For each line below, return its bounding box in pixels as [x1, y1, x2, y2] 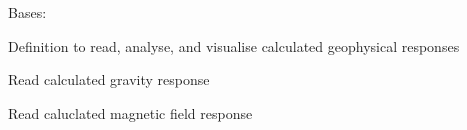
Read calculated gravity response [8, 69, 210, 90]
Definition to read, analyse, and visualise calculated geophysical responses [8, 35, 460, 56]
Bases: [8, 2, 47, 22]
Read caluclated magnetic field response [8, 102, 253, 123]
